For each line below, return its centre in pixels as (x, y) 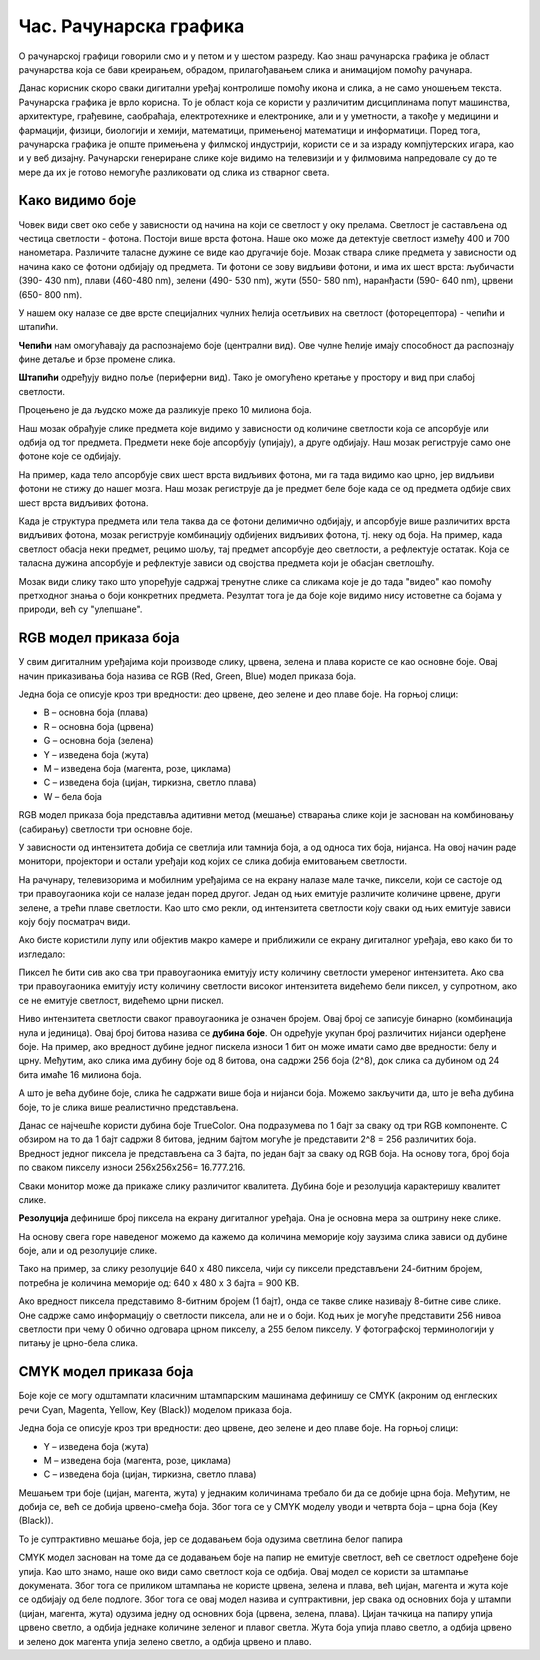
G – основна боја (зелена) (98, 741)
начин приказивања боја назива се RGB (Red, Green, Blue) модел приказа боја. (187, 676)
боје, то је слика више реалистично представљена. (128, 1107)
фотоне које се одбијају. (70, 456)
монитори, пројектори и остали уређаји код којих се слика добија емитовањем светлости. (213, 861)
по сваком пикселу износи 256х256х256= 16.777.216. (132, 1167)
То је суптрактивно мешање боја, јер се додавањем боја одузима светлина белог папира (211, 1539)
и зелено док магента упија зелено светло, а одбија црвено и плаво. (165, 1641)
